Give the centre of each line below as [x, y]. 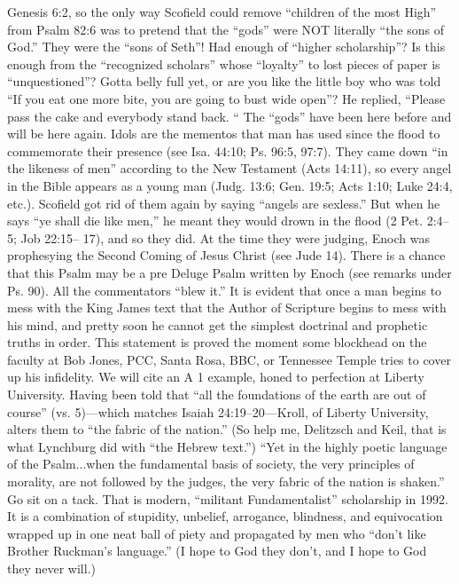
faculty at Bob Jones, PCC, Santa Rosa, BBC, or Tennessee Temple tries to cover [229, 359]
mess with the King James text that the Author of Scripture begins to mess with [227, 308]
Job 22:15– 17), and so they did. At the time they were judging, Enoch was [225, 237]
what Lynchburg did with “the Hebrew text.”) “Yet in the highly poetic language [227, 446]
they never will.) [51, 568]
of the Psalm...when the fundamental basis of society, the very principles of [211, 464]
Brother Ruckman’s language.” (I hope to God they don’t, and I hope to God [217, 551]
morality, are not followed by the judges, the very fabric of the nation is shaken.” [226, 481]
